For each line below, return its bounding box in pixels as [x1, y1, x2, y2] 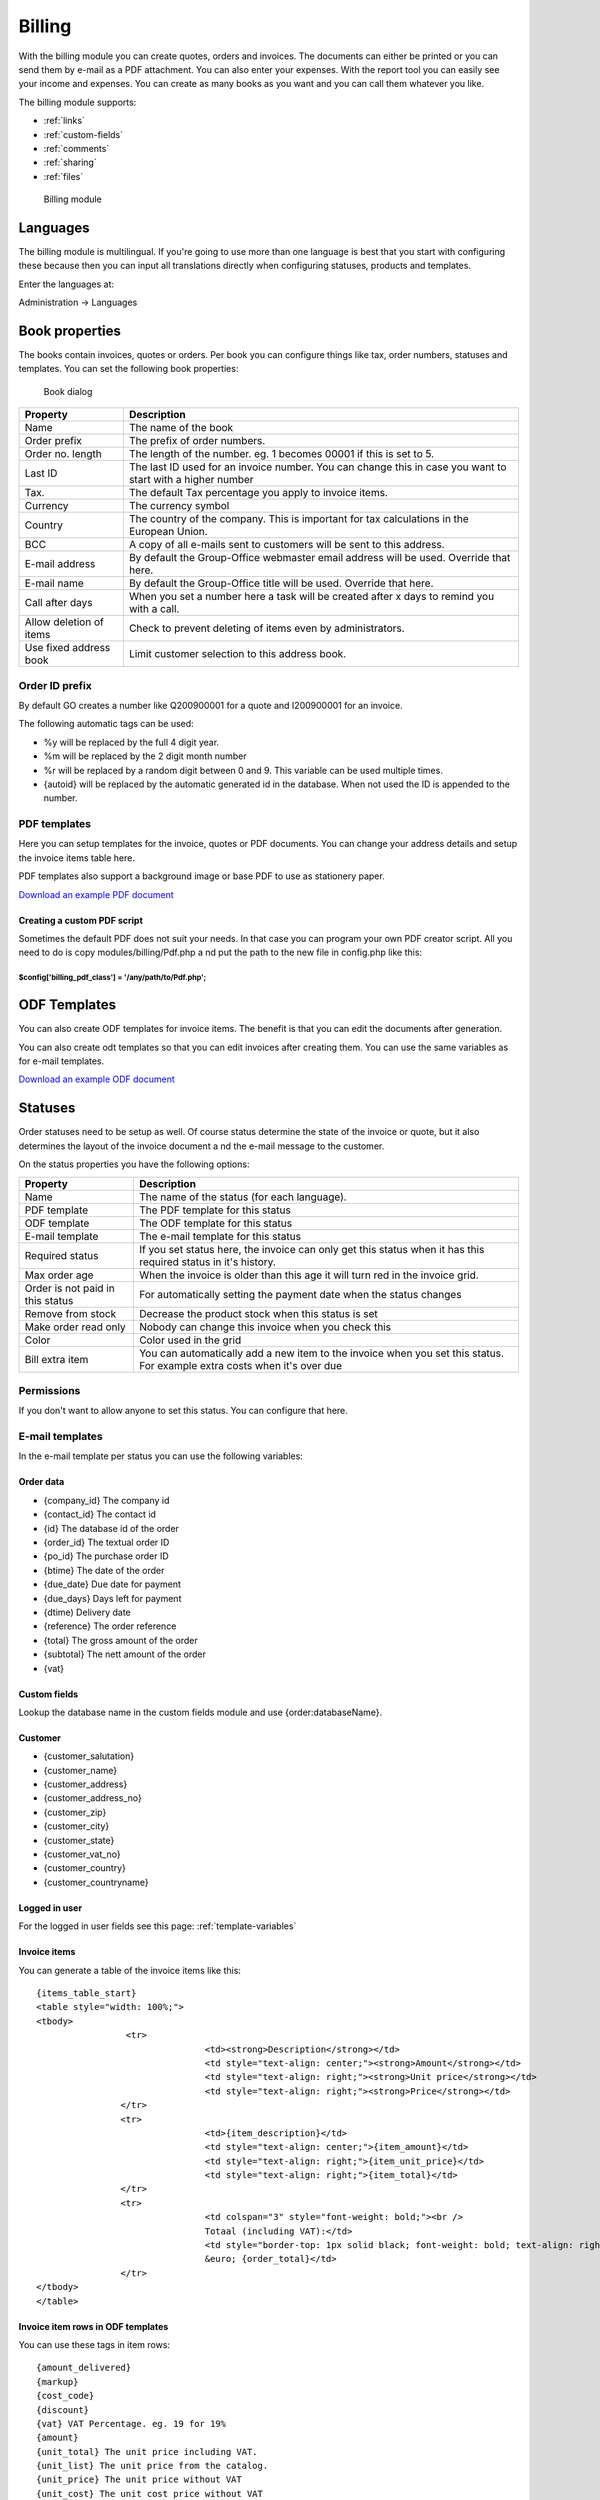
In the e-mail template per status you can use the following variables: [18, 1450, 304, 1462]
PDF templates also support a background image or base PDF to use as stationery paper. [18, 870, 385, 882]
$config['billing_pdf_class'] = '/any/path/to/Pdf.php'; [18, 973, 207, 983]
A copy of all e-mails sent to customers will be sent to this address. [128, 538, 445, 552]
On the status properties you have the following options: [18, 1158, 250, 1170]
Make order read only [24, 1320, 126, 1334]
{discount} [36, 2404, 90, 2415]
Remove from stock [24, 1306, 117, 1320]
